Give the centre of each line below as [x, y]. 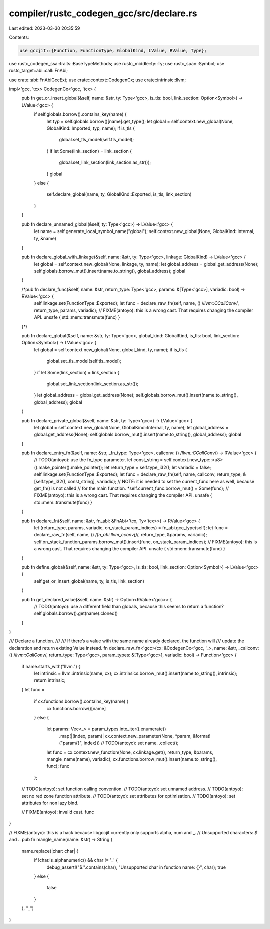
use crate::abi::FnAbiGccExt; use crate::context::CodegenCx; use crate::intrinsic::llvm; [98, 80]
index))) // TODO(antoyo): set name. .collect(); [131, 743]
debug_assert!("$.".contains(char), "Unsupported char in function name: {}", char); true [136, 867]
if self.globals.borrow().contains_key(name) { [80, 114]
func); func [58, 766]
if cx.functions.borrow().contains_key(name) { [81, 701]
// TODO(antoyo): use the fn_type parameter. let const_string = [99, 460]
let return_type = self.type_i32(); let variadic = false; [158, 467]
